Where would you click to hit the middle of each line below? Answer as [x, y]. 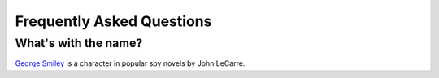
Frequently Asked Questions [113, 21]
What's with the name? [79, 43]
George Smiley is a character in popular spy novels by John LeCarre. [130, 63]
